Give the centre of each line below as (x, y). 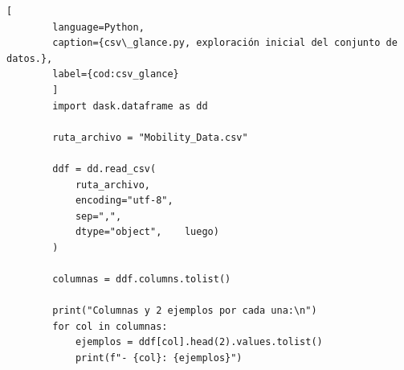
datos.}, (30, 58)
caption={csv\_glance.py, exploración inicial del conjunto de (225, 43)
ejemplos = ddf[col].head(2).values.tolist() (199, 342)
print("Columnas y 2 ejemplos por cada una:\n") (185, 311)
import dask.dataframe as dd (130, 106)
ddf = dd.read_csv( (104, 169)
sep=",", (98, 216)
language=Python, (98, 27)
